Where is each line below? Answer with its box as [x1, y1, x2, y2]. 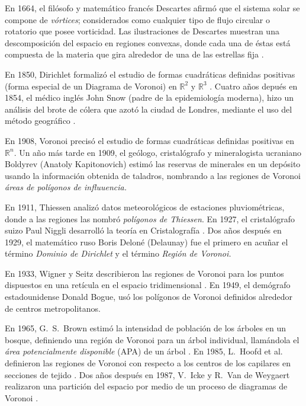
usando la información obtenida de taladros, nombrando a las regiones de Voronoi [5, 169, 301, 181]
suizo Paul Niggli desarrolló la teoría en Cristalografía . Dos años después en [5, 224, 282, 236]
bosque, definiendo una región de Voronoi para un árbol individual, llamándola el [5, 333, 299, 346]
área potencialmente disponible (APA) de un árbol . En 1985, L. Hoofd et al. [5, 345, 283, 357]
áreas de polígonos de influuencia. [5, 181, 127, 193]
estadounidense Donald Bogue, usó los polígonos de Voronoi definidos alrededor [5, 290, 292, 303]
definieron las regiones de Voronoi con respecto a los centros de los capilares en [5, 357, 291, 369]
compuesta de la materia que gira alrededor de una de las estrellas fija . [5, 48, 264, 60]
